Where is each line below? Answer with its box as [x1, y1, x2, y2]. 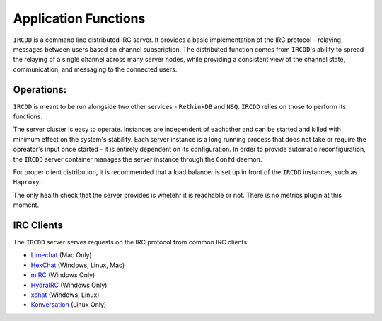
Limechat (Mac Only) [30, 251, 92, 259]
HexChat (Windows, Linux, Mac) [30, 261, 125, 269]
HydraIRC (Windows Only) [30, 281, 108, 289]
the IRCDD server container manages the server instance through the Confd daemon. [13, 154, 262, 163]
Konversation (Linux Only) [30, 300, 107, 309]
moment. [13, 201, 39, 209]
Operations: [13, 84, 67, 96]
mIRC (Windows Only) [30, 271, 95, 279]
